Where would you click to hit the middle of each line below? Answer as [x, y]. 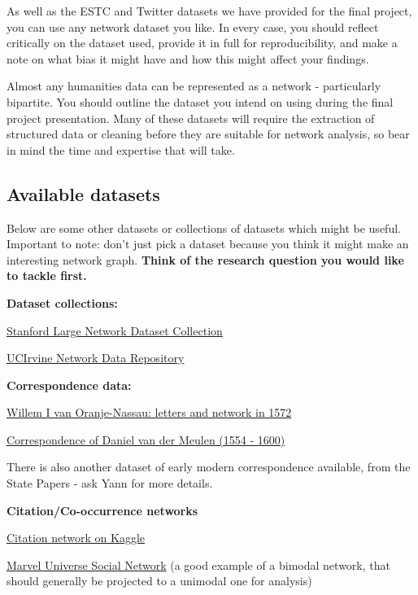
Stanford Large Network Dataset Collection [115, 330]
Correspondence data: [69, 385]
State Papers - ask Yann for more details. [110, 483]
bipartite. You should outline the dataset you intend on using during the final [200, 101]
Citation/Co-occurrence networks [102, 510]
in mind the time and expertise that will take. [121, 149]
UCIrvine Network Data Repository [96, 358]
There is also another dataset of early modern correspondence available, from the [209, 467]
